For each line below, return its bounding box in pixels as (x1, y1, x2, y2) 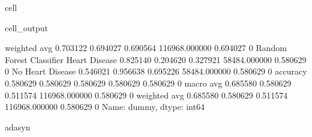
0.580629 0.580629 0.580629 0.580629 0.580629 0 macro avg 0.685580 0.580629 (5, 76, 292, 89)
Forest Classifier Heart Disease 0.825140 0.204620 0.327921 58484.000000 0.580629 (5, 53, 307, 65)
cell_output (5, 21, 48, 34)
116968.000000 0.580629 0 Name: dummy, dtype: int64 (5, 100, 205, 113)
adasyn (5, 120, 31, 133)
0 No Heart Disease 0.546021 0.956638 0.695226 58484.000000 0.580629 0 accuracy (5, 65, 307, 78)
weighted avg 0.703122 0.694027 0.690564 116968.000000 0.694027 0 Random (5, 41, 287, 54)
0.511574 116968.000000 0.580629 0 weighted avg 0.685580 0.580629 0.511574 (5, 88, 288, 101)
